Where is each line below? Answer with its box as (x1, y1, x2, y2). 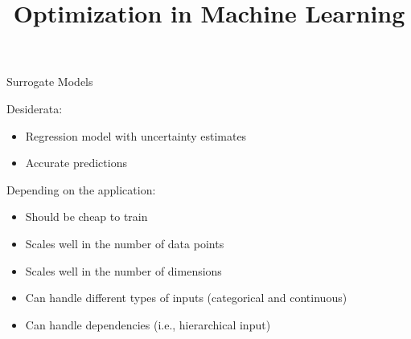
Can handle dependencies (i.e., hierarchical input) (25, 316, 271, 333)
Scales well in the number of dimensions (25, 262, 222, 279)
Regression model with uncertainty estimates (25, 127, 247, 144)
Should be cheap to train (25, 208, 148, 225)
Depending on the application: (6, 181, 156, 198)
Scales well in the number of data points (25, 235, 224, 251)
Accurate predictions (25, 154, 127, 171)
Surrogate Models (6, 73, 93, 90)
